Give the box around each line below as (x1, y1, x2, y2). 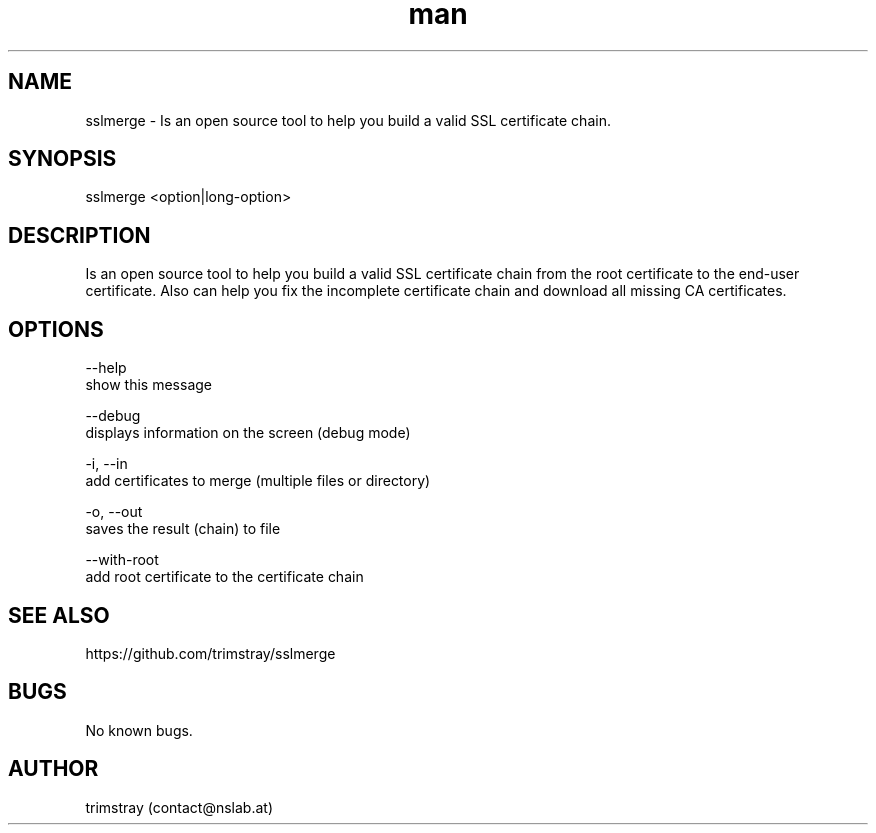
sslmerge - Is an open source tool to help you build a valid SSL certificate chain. (85, 111, 611, 129)
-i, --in (85, 455, 128, 473)
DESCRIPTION (8, 222, 151, 248)
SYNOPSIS (8, 146, 117, 172)
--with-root (85, 551, 159, 569)
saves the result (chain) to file (85, 520, 281, 538)
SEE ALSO (8, 602, 110, 628)
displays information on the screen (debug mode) (85, 424, 411, 442)
